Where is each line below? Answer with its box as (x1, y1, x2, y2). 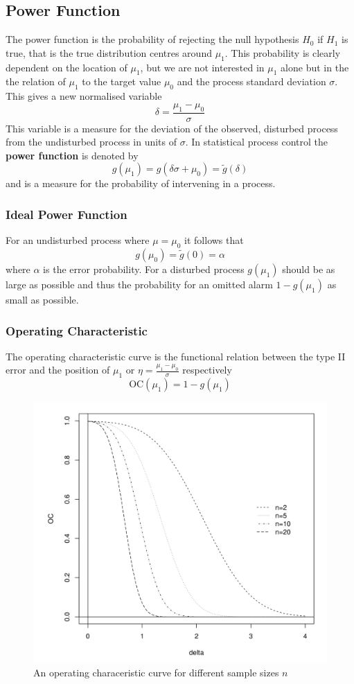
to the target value (82, 74, 161, 89)
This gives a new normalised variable (6, 89, 162, 103)
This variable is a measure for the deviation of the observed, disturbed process (6, 121, 338, 135)
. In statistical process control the (185, 134, 328, 149)
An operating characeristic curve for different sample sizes (33, 665, 279, 679)
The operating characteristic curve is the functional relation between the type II (6, 349, 346, 363)
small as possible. (6, 292, 79, 306)
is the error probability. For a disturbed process (43, 262, 245, 276)
